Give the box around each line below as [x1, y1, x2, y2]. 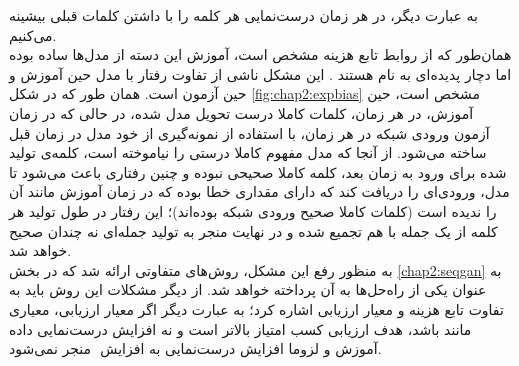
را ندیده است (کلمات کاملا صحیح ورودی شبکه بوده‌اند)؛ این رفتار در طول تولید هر [9, 200, 497, 221]
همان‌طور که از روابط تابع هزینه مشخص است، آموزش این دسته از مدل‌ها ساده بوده [9, 44, 512, 65]
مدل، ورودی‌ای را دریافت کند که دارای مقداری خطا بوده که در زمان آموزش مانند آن [9, 181, 510, 202]
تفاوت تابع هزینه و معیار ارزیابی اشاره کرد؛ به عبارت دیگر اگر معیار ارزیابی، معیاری [9, 298, 504, 319]
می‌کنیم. [9, 24, 57, 45]
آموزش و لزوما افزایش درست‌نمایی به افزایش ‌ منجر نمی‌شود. [9, 338, 382, 359]
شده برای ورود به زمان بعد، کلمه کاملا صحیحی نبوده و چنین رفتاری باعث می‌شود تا [9, 161, 507, 182]
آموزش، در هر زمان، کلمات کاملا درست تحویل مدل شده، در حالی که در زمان [9, 102, 474, 123]
